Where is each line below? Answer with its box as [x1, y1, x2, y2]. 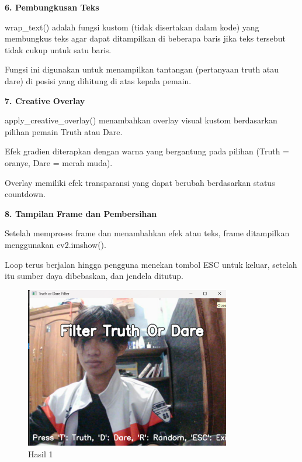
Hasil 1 [28, 447, 53, 460]
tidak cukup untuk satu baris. [5, 43, 112, 56]
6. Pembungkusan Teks [5, 1, 99, 13]
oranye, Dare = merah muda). [5, 156, 113, 168]
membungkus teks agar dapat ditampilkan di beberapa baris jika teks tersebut [5, 32, 286, 44]
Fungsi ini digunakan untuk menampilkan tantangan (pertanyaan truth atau [5, 63, 279, 75]
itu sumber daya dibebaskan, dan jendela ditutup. [5, 270, 183, 282]
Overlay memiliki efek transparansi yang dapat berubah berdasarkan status [5, 176, 275, 188]
